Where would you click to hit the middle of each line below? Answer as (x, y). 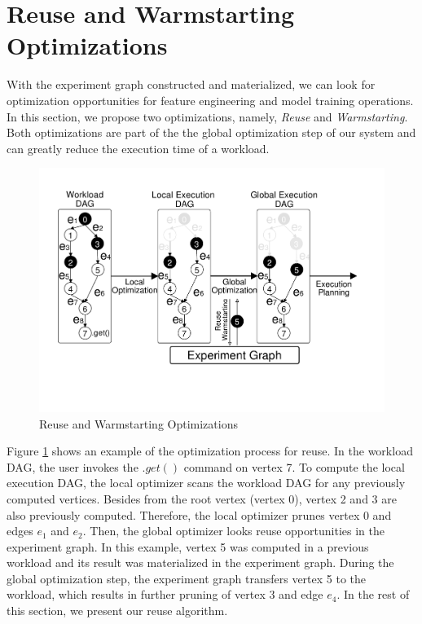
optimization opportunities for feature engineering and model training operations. (210, 100)
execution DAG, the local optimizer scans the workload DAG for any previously (206, 483)
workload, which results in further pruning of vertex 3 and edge (165, 594)
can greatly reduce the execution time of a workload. (138, 148)
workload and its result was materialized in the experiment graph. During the (200, 562)
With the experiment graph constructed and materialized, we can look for (191, 84)
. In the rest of (373, 594)
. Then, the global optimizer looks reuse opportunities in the (233, 531)
